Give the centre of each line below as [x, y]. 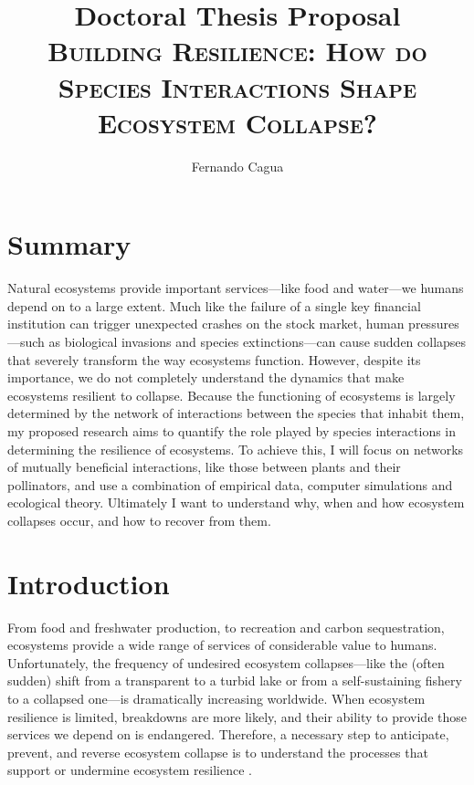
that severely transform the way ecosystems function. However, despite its [214, 359]
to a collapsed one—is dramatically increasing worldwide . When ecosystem [216, 699]
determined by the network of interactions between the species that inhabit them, [236, 413]
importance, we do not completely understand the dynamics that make [206, 377]
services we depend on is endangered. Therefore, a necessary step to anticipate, [228, 734]
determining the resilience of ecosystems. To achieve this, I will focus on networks [236, 449]
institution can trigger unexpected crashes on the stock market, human [206, 324]
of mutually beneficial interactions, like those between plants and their [204, 467]
